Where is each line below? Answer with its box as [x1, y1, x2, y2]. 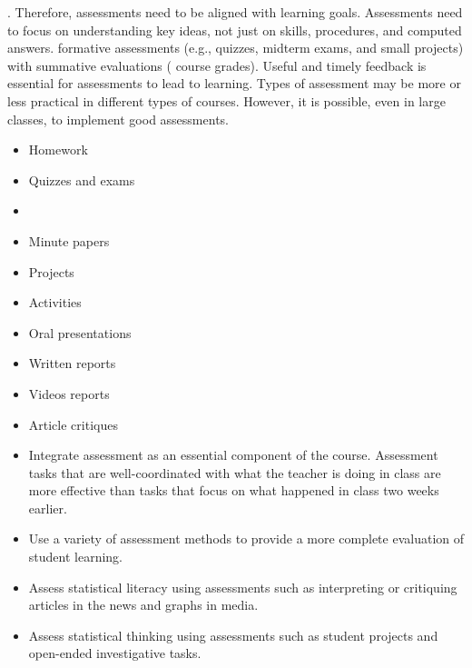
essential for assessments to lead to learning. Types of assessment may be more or [7, 74, 461, 93]
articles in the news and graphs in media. [28, 595, 259, 614]
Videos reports [28, 384, 110, 403]
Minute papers [28, 231, 110, 250]
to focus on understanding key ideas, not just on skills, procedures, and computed [7, 20, 462, 39]
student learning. [28, 547, 123, 566]
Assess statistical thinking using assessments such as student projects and [28, 625, 438, 644]
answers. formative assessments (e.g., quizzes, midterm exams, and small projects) [7, 38, 464, 57]
